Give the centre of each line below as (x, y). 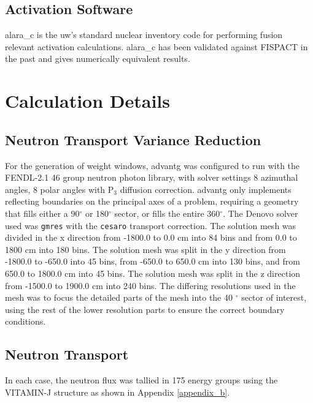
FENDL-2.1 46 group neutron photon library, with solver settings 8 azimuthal (152, 177)
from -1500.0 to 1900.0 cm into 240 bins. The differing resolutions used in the (150, 285)
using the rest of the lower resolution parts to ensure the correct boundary (145, 309)
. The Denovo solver (261, 213)
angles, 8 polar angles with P (60, 189)
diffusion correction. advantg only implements (206, 189)
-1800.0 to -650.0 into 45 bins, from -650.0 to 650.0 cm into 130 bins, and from (153, 261)
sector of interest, (274, 297)
